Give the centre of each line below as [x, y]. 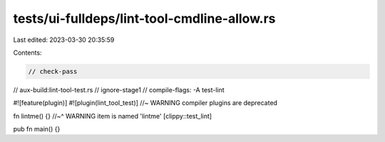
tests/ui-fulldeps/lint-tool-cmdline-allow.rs [144, 18]
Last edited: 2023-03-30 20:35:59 [64, 40]
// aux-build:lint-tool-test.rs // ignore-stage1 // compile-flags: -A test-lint [119, 89]
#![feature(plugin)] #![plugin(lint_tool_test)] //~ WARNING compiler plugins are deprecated [145, 103]
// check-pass [53, 71]
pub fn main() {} [37, 129]
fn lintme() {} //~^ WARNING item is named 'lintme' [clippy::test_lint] [113, 116]
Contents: [27, 53]
